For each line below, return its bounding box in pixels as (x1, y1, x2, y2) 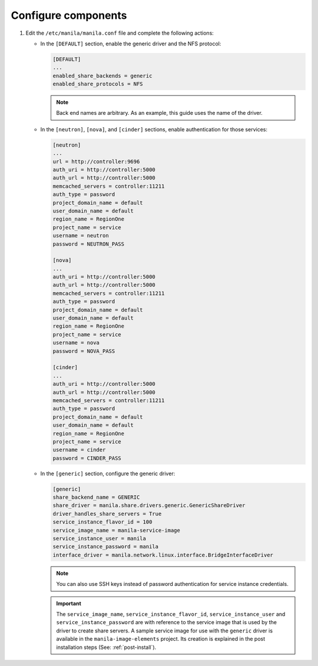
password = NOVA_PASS (52, 347, 115, 354)
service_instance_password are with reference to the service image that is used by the (56, 619, 277, 626)
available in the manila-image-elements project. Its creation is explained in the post (56, 635, 266, 642)
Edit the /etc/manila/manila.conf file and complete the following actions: (25, 29, 214, 37)
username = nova (52, 339, 100, 346)
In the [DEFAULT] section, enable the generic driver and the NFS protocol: (40, 40, 221, 47)
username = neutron (52, 233, 109, 239)
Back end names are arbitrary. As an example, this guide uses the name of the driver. (56, 110, 263, 117)
